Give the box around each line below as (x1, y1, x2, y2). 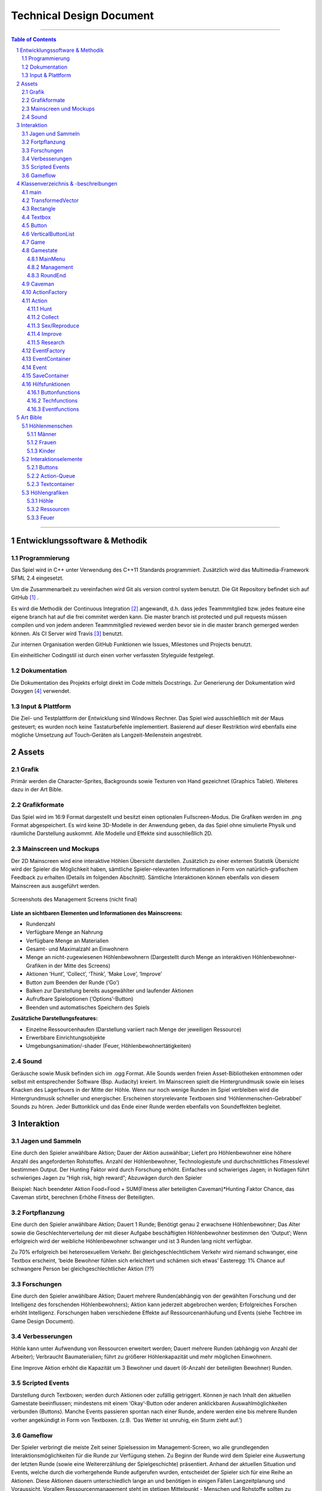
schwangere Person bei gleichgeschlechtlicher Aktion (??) (11, 1265, 154, 1273)
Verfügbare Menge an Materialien (26, 937, 109, 944)
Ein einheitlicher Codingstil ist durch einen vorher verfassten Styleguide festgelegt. (11, 652, 215, 659)
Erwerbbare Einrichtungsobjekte (26, 1034, 106, 1041)
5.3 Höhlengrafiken (21, 489, 69, 496)
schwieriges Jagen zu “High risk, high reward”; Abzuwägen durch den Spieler (11, 1174, 203, 1181)
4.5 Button (21, 222, 47, 229)
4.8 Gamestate (21, 247, 58, 254)
